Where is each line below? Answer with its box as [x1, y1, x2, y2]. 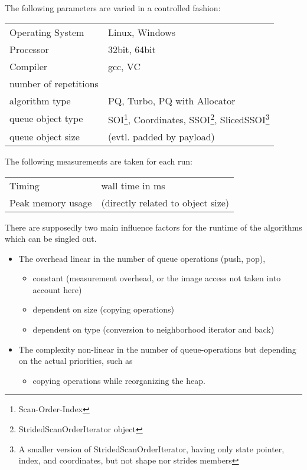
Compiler [9, 59, 48, 73]
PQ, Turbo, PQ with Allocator [107, 93, 236, 107]
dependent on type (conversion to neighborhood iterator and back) [32, 323, 275, 336]
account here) [32, 283, 82, 295]
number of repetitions [9, 76, 99, 90]
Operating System [9, 25, 84, 39]
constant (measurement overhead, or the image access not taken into [32, 272, 281, 284]
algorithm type [9, 93, 71, 107]
